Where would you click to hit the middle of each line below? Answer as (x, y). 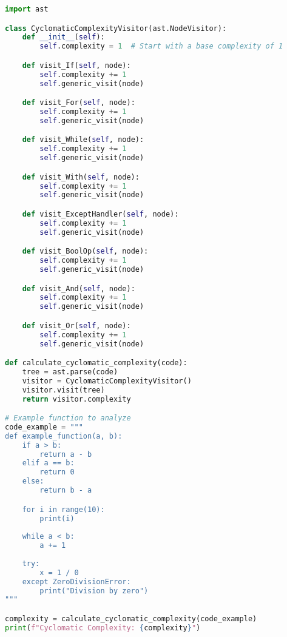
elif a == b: (48, 463)
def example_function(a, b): (64, 436)
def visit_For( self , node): (79, 103)
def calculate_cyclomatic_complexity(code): (96, 363)
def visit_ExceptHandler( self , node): (100, 214)
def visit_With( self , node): (81, 177)
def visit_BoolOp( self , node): (85, 251)
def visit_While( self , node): (83, 140)
